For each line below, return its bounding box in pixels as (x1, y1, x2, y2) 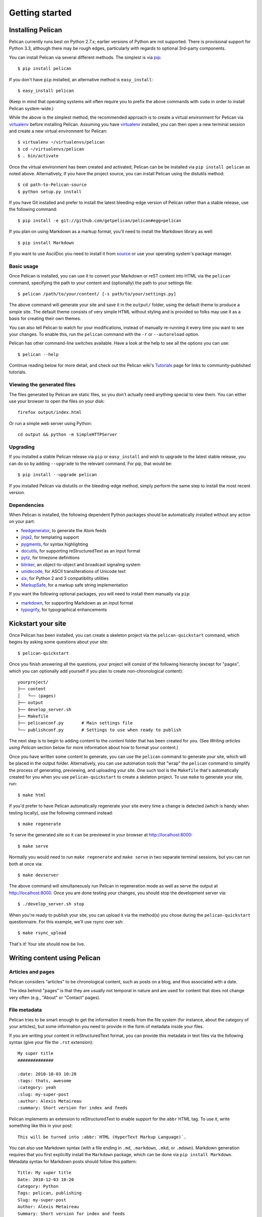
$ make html (17, 792, 46, 798)
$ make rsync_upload (17, 930, 66, 936)
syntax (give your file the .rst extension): (9, 1039, 94, 1045)
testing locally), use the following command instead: (9, 810, 114, 815)
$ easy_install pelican (17, 88, 74, 93)
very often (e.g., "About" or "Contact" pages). (9, 995, 100, 1000)
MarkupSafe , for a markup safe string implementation (21, 582, 128, 588)
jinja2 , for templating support (21, 535, 79, 540)
